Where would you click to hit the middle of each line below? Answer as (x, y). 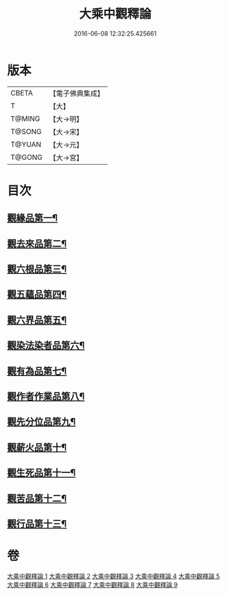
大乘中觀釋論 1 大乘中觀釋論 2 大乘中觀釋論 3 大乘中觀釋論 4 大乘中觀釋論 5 (113, 576)
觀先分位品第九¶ (41, 422)
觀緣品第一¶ (33, 218)
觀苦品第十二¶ (37, 498)
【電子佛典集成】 (76, 93)
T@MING (25, 119)
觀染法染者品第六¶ (46, 346)
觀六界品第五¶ (37, 320)
